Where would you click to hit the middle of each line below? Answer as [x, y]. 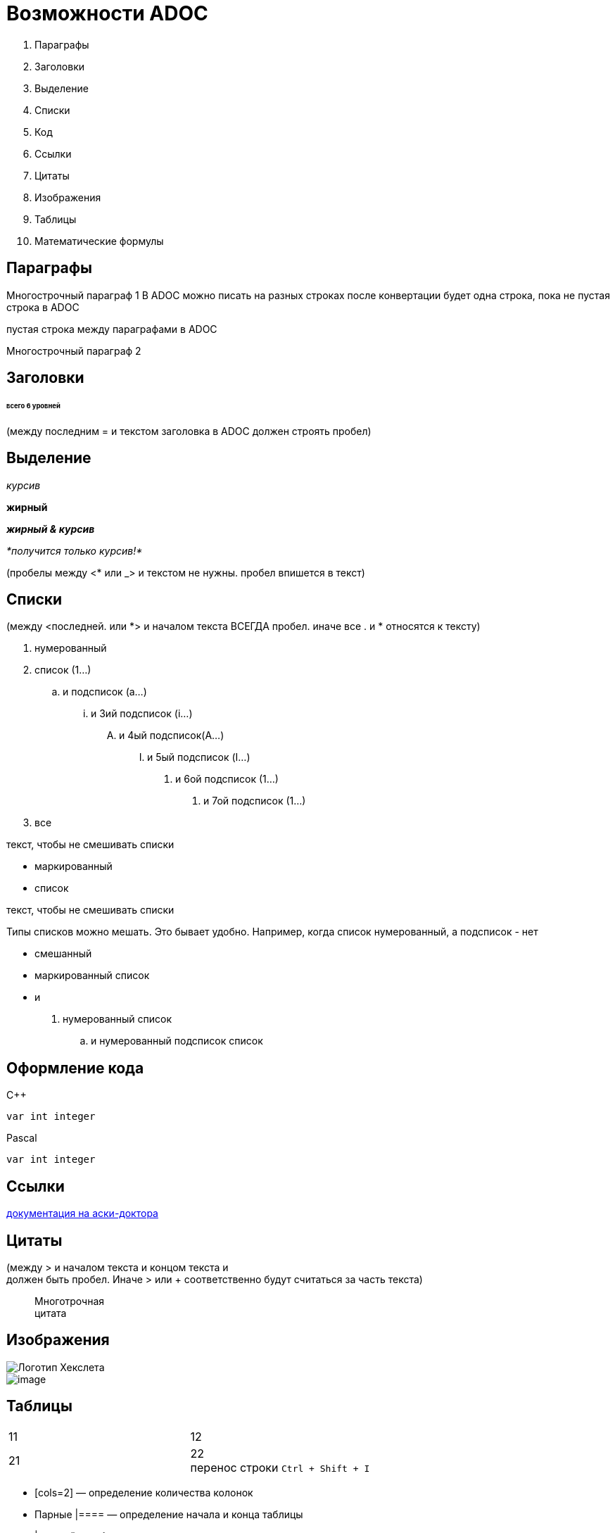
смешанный [63, 954]
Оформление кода [75, 1068]
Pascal [22, 1138]
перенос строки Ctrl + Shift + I [280, 1467]
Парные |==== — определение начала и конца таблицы [169, 1514]
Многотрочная [70, 1301]
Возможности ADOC [107, 13]
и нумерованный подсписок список [177, 1041]
